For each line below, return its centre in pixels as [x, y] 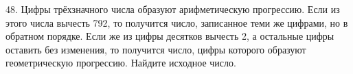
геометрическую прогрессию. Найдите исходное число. [121, 63]
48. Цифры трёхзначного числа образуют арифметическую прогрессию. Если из [173, 9]
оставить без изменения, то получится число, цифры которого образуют [156, 49]
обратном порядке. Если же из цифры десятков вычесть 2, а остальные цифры [170, 36]
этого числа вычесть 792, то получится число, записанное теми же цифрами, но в [177, 22]
